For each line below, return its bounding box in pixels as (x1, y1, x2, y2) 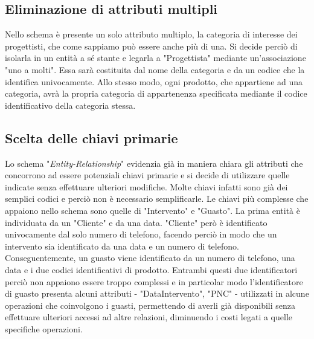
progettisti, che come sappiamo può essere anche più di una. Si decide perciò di (5, 39, 298, 52)
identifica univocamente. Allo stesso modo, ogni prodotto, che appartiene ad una (5, 75, 303, 88)
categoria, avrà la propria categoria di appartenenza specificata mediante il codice (5, 87, 307, 100)
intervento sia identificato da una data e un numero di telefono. (5, 239, 239, 252)
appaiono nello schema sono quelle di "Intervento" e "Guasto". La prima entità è (5, 204, 300, 216)
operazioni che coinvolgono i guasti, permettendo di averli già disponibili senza (5, 299, 296, 311)
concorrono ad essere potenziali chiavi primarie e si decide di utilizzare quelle (5, 169, 290, 181)
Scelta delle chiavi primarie (5, 128, 178, 147)
